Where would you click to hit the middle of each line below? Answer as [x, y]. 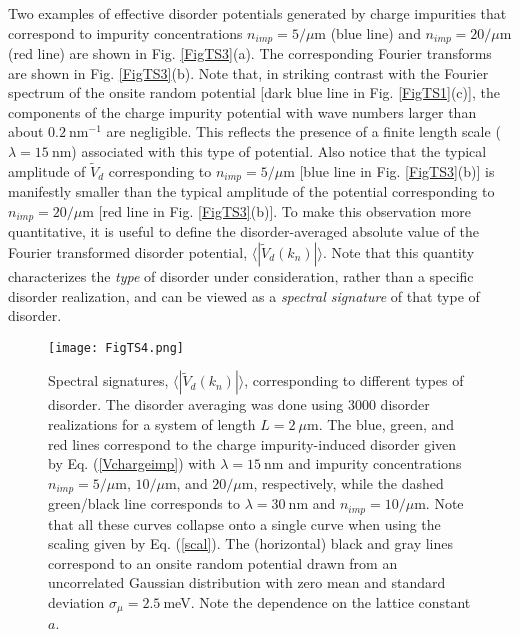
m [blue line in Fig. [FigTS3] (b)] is [389, 170]
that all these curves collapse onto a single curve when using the [244, 523]
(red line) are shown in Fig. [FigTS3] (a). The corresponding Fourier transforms [250, 53]
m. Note [439, 503]
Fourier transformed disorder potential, [128, 251]
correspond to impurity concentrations [125, 32]
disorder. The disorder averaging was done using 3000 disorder [239, 404]
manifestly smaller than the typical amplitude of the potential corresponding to [251, 191]
